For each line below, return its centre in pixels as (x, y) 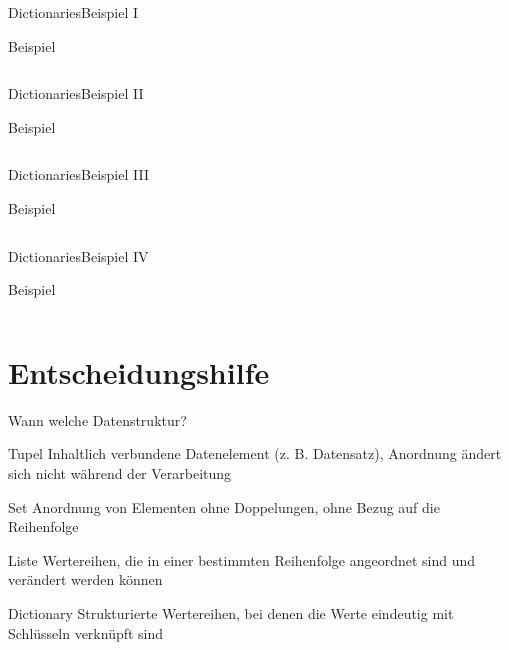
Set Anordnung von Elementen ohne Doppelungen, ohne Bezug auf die (224, 506)
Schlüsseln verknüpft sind (86, 632)
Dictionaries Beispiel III (78, 174)
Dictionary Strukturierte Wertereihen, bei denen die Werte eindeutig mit (231, 613)
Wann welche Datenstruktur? (97, 419)
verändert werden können (85, 579)
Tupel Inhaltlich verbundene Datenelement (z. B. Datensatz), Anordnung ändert (255, 453)
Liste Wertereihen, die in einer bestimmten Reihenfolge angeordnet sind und (242, 559)
